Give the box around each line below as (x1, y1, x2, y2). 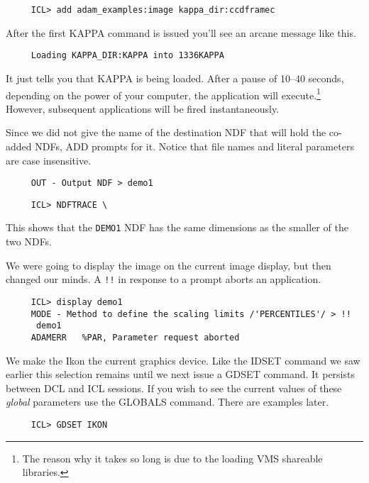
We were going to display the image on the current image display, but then (6, 257, 331, 272)
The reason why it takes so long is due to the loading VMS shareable (22, 450, 323, 465)
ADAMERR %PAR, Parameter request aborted (31, 332, 240, 343)
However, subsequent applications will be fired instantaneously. (6, 101, 280, 116)
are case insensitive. (6, 152, 92, 167)
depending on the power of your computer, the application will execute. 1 (6, 85, 321, 102)
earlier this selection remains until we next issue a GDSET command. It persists (6, 367, 355, 382)
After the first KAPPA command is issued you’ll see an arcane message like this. (6, 25, 356, 40)
